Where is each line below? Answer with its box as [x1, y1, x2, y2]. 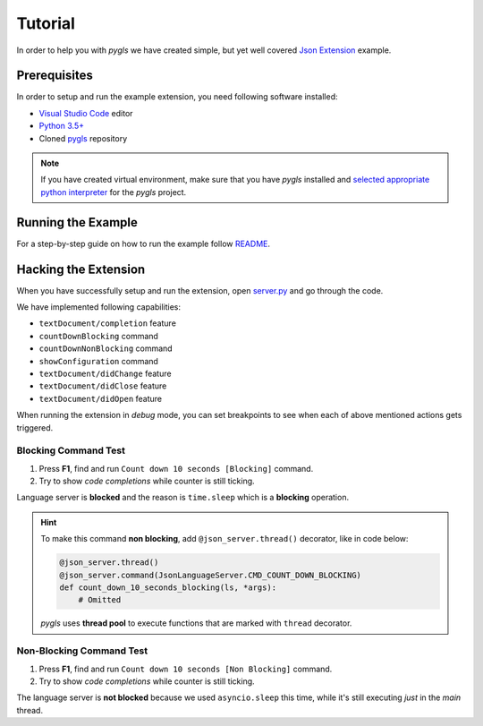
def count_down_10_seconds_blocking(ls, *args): [59, 582, 277, 593]
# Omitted [78, 595, 122, 605]
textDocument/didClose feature [38, 380, 167, 391]
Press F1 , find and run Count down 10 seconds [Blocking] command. [38, 463, 314, 474]
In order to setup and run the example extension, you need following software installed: [16, 91, 339, 102]
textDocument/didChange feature [38, 368, 172, 379]
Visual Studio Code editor [38, 107, 133, 118]
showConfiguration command [38, 355, 158, 366]
